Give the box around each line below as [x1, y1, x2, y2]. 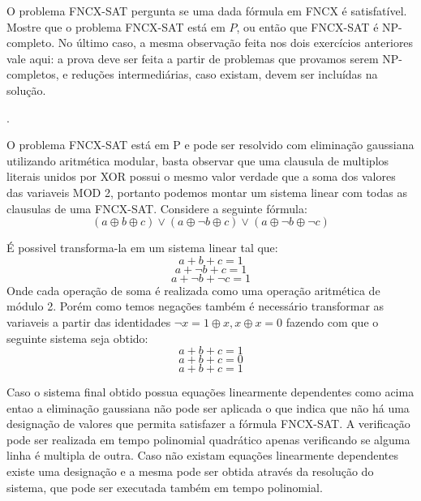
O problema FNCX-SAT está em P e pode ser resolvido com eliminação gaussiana [6, 136, 415, 153]
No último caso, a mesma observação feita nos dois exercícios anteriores [58, 34, 414, 51]
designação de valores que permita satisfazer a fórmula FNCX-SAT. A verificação [6, 415, 410, 432]
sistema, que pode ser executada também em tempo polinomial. [6, 478, 323, 495]
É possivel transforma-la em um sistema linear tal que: [6, 239, 278, 256]
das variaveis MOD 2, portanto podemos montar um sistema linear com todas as [6, 183, 407, 200]
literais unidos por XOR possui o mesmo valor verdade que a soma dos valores [6, 168, 396, 185]
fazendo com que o [286, 313, 379, 330]
